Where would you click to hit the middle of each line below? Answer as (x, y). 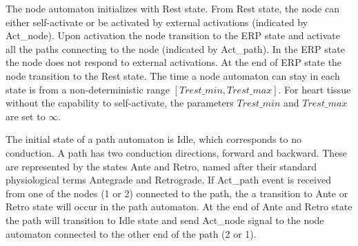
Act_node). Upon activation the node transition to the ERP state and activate (173, 35)
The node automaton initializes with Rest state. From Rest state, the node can (172, 8)
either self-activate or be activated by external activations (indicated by (157, 22)
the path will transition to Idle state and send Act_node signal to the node (165, 220)
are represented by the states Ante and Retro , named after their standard (161, 166)
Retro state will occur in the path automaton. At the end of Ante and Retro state (179, 206)
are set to (26, 116)
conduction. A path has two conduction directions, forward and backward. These (177, 152)
